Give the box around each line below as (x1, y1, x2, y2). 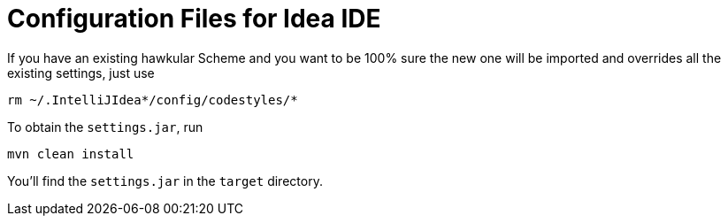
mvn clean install (7, 146, 134, 161)
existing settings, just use (7, 65, 155, 81)
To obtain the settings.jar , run (7, 119, 203, 135)
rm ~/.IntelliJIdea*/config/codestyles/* (7, 92, 298, 107)
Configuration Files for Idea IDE (7, 4, 381, 34)
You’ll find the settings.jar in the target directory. (7, 173, 323, 188)
